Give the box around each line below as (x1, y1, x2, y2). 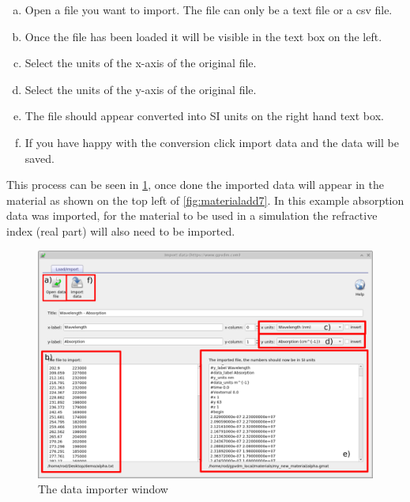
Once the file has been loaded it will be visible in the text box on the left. (24, 28, 382, 44)
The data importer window (38, 481, 168, 497)
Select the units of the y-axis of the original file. (24, 81, 257, 97)
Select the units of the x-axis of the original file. (24, 55, 257, 71)
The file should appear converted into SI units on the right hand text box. (24, 108, 384, 124)
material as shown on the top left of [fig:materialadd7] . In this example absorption (6, 191, 404, 208)
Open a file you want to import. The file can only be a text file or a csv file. (24, 2, 393, 17)
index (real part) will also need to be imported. (6, 222, 235, 239)
